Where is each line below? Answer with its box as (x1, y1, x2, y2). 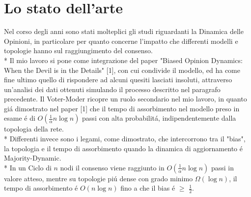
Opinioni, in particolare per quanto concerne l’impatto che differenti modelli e (4, 35, 238, 46)
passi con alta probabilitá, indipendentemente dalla (82, 113, 236, 123)
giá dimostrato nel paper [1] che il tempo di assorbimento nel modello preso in (4, 103, 240, 113)
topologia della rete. (4, 124, 64, 134)
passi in (211, 162, 234, 172)
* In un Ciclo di (4, 162, 52, 172)
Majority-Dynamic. (4, 153, 61, 163)
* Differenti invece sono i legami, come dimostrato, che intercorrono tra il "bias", (4, 133, 246, 144)
